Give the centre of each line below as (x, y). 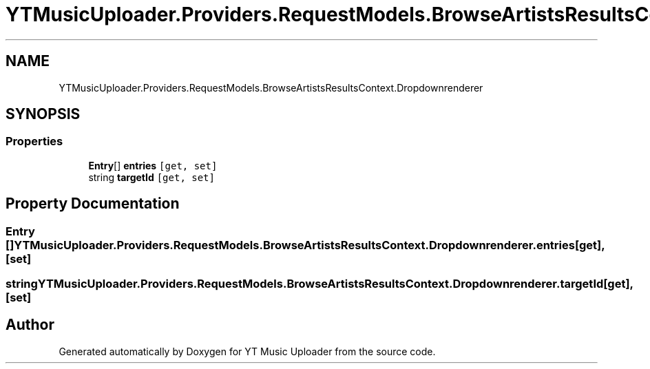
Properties (34, 141)
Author (30, 325)
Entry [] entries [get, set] (153, 165)
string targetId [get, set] (151, 177)
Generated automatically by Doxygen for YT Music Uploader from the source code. (247, 351)
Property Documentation (93, 204)
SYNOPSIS (43, 114)
